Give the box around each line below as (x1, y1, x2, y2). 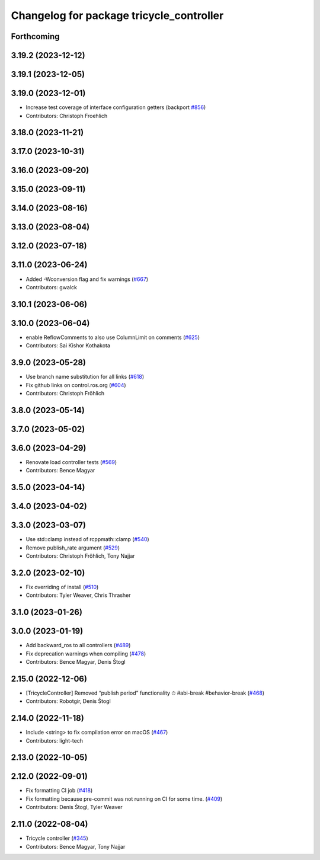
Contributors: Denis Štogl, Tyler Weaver (25, 804, 123, 811)
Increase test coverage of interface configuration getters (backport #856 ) (25, 104, 206, 111)
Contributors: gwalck (25, 283, 77, 290)
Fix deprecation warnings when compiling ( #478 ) (25, 650, 146, 657)
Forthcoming (11, 31, 60, 41)
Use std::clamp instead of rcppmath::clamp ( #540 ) (25, 536, 149, 543)
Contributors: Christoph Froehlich (25, 112, 108, 119)
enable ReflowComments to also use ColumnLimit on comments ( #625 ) (25, 334, 200, 341)
